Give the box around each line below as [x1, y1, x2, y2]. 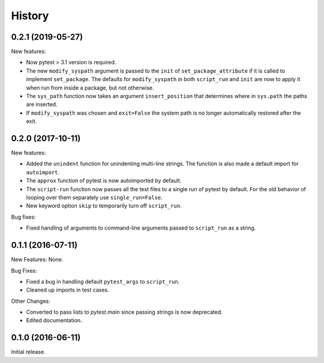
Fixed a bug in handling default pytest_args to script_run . [26, 278, 180, 285]
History [11, 9, 49, 22]
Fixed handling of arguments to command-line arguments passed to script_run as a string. [26, 224, 256, 231]
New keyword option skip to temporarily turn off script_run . [26, 202, 182, 210]
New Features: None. [11, 256, 64, 263]
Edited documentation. [26, 317, 82, 324]
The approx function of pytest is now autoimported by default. [26, 177, 182, 185]
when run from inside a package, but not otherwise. [26, 84, 154, 91]
